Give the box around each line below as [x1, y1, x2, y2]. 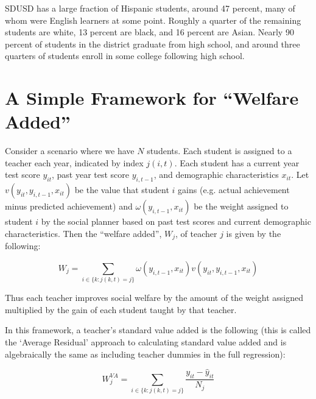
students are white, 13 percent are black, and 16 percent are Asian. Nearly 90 [5, 26, 294, 38]
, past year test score [51, 168, 130, 181]
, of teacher [175, 227, 217, 239]
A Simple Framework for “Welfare [5, 85, 299, 110]
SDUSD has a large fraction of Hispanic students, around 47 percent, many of [5, 2, 295, 14]
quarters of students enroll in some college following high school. [5, 49, 245, 62]
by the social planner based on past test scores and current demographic [41, 215, 311, 228]
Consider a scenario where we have [5, 144, 135, 157]
